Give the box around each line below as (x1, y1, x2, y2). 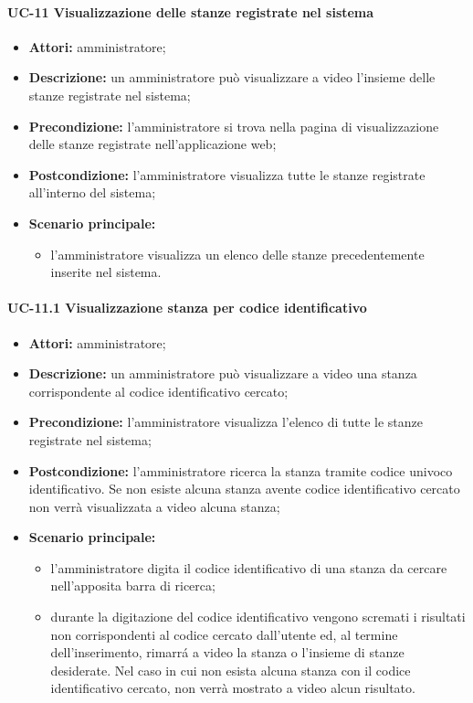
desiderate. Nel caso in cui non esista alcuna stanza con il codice (50, 660, 411, 679)
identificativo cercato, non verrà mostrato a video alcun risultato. (50, 678, 415, 698)
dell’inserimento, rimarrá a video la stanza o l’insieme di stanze (50, 643, 405, 662)
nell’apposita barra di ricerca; (50, 576, 215, 595)
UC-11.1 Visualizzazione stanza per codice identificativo (7, 298, 367, 317)
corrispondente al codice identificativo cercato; (28, 381, 289, 400)
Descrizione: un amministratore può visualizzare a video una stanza (28, 364, 417, 383)
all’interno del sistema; (28, 183, 156, 202)
